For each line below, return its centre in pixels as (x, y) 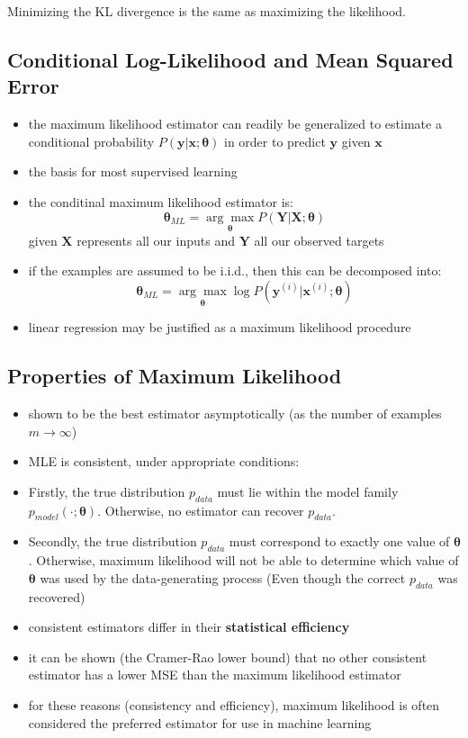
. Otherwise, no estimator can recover (201, 510)
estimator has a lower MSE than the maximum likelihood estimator (215, 675)
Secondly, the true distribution (112, 541)
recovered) (57, 596)
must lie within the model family (308, 491)
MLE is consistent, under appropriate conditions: (164, 461)
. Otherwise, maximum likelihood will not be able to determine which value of (243, 560)
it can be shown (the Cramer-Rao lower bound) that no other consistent (228, 657)
